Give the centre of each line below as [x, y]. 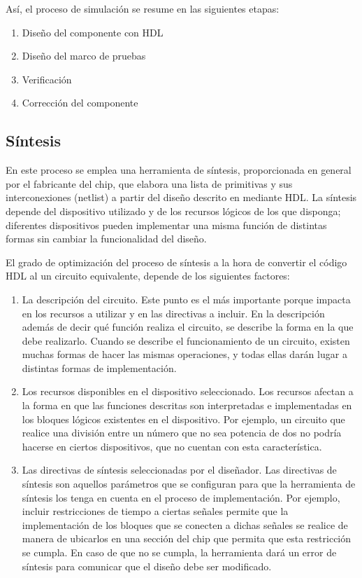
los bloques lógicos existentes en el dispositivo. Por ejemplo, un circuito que [183, 419]
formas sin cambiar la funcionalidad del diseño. [106, 239]
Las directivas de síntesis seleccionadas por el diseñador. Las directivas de [179, 470]
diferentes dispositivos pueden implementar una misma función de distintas [166, 225]
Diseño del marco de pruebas [84, 56]
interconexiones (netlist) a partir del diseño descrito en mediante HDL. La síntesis [181, 197]
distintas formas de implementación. [99, 367]
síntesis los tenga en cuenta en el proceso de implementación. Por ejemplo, [181, 497]
